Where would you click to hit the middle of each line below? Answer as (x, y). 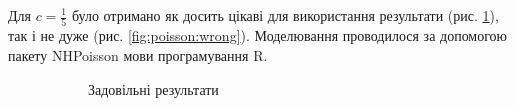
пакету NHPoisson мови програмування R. (138, 54)
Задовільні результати (153, 88)
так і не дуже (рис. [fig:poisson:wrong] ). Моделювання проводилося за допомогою (258, 35)
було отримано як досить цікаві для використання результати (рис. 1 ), (285, 15)
